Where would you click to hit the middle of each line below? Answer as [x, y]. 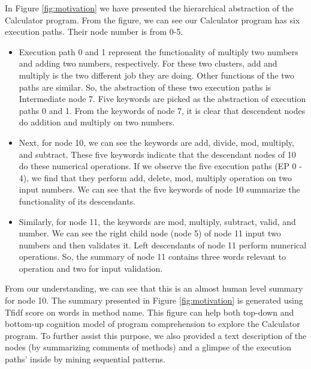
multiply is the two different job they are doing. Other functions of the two [156, 75]
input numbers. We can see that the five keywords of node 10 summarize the [159, 189]
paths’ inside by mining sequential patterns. [85, 359]
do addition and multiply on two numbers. [97, 122]
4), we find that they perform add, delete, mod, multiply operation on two [155, 177]
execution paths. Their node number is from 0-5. [94, 31]
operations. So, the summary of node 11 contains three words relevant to [153, 256]
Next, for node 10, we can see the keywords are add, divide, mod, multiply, [156, 142]
